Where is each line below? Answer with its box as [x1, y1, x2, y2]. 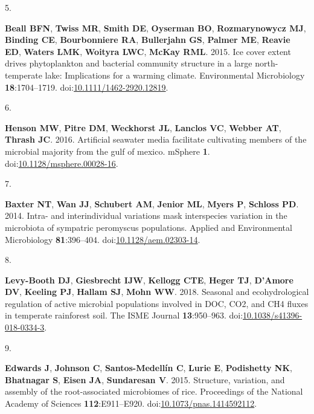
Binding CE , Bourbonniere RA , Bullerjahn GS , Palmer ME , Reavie [5, 33, 290, 46]
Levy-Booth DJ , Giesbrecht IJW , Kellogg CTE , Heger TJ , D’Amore [5, 273, 293, 286]
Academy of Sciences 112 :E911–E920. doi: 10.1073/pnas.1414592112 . [5, 397, 257, 410]
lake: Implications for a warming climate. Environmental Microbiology [45, 68, 305, 81]
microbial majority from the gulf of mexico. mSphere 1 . [5, 144, 210, 157]
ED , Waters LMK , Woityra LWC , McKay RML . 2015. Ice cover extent [5, 45, 291, 57]
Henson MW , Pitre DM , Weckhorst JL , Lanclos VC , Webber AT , [5, 121, 281, 134]
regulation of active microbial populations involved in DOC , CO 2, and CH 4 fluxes [5, 297, 309, 309]
